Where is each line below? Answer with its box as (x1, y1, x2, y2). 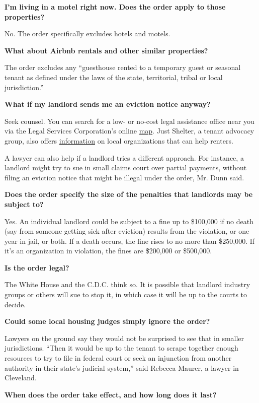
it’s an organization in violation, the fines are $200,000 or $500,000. (5, 245, 212, 256)
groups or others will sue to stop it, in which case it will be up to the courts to (5, 289, 247, 300)
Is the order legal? (5, 262, 69, 273)
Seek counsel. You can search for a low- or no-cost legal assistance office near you (5, 115, 254, 126)
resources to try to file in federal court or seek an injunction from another (5, 353, 232, 363)
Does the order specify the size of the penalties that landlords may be (5, 189, 253, 199)
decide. (5, 299, 26, 309)
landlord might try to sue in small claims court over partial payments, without (5, 162, 247, 173)
